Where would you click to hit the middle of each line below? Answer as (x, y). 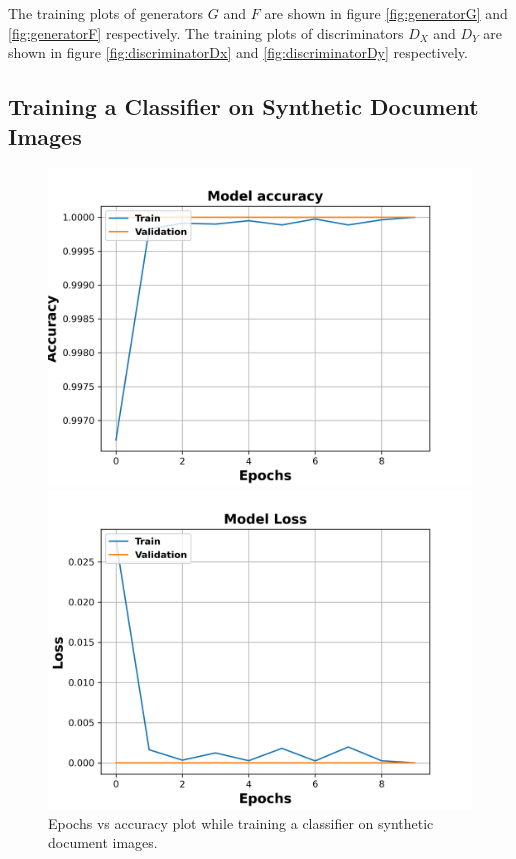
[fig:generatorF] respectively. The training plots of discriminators (206, 32)
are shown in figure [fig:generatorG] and (386, 13)
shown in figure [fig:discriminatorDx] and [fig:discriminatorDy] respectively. (238, 52)
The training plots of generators (106, 13)
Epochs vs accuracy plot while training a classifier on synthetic (241, 822)
